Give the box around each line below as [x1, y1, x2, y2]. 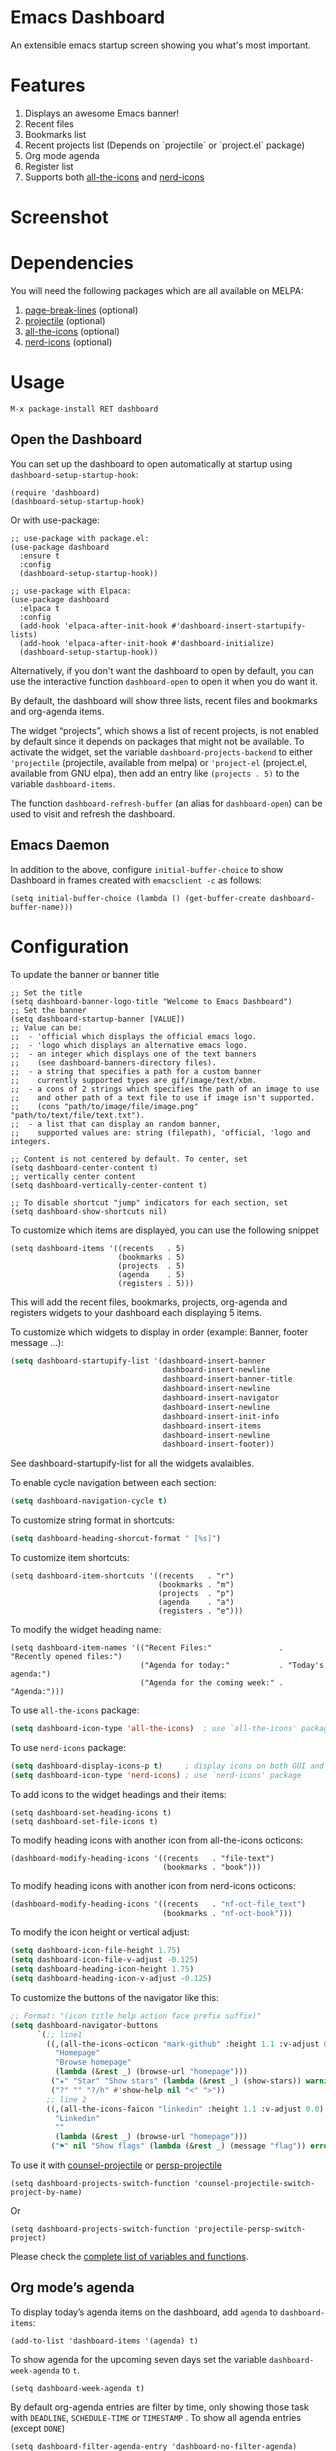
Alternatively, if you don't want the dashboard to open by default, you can [10, 664, 314, 676]
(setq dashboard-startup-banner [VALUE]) [10, 1014, 186, 1024]
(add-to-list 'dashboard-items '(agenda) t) [10, 2336, 199, 2346]
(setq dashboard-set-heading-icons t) [10, 1807, 172, 1818]
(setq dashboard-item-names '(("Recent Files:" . [10, 1643, 284, 1653]
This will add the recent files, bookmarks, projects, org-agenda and [10, 1296, 288, 1308]
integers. [10, 1136, 52, 1146]
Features [10, 74, 86, 97]
